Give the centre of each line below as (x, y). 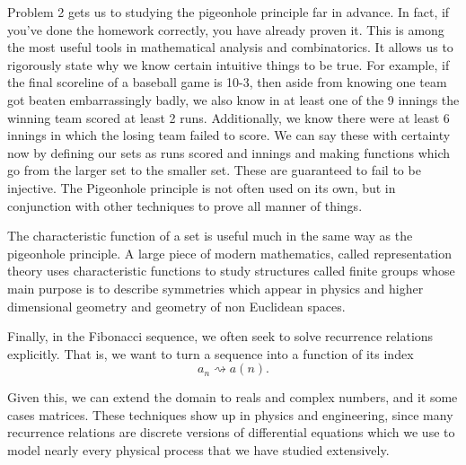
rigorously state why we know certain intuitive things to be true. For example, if (229, 64)
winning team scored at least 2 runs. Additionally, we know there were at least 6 (229, 117)
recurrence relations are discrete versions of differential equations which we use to (231, 432)
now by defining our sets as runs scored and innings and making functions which (229, 152)
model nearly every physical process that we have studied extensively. (198, 450)
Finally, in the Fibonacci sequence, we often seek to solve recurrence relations (220, 336)
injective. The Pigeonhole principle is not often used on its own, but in (202, 187)
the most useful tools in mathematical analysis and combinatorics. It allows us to (230, 47)
